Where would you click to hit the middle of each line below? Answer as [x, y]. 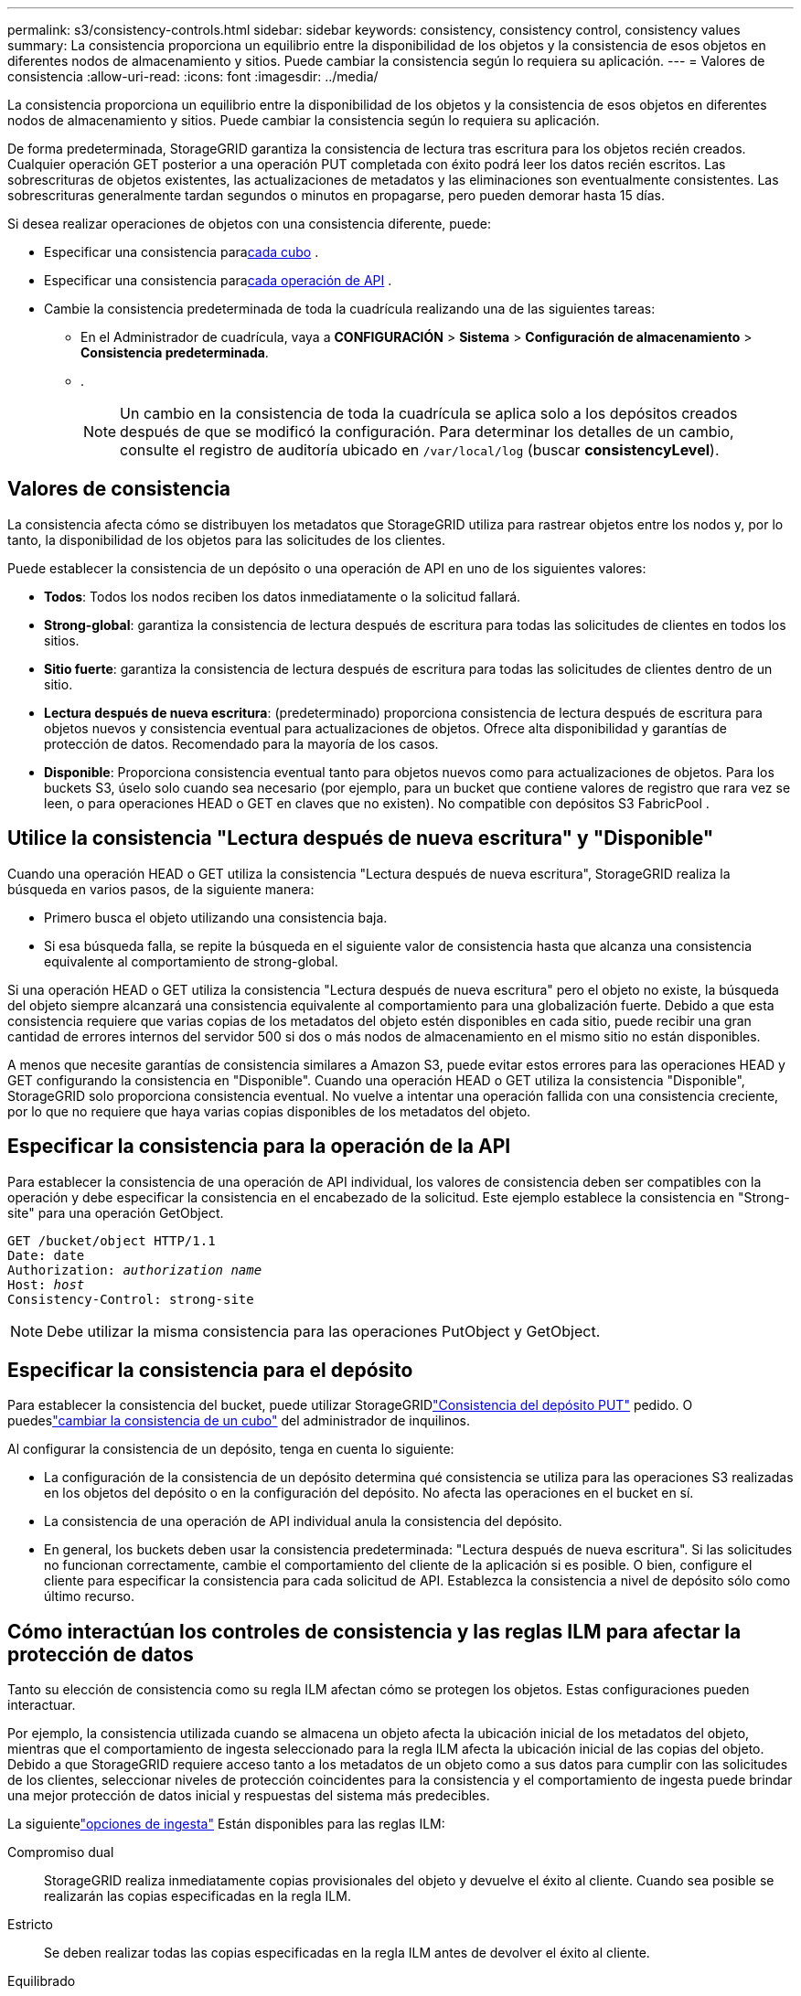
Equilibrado [42, 1981]
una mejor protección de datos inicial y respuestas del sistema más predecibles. [249, 1796]
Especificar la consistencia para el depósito [210, 1370]
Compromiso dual [61, 1852]
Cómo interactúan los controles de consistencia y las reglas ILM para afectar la [374, 1631]
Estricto [31, 1925]
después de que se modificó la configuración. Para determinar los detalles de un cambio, [427, 432]
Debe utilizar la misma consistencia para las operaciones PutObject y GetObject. [324, 1331]
